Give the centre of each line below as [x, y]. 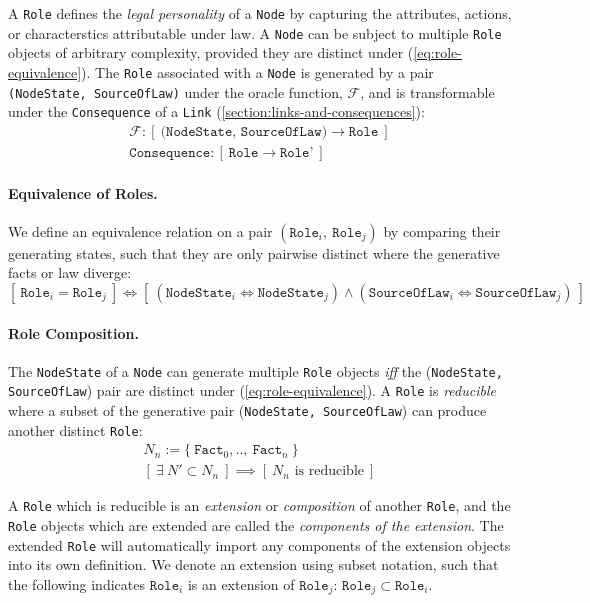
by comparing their [442, 230]
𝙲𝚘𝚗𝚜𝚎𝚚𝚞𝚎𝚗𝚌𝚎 [170, 152]
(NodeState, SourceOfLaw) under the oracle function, [175, 91]
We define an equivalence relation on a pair [140, 230]
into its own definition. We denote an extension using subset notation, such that [253, 564]
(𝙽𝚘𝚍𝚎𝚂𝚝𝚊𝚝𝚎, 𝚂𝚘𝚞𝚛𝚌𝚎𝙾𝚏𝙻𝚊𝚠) [244, 131]
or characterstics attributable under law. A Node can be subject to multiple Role [255, 32]
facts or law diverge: [70, 272]
